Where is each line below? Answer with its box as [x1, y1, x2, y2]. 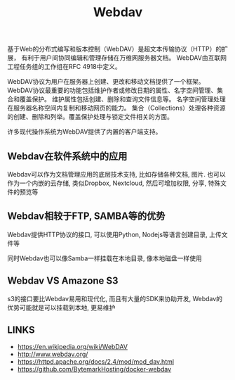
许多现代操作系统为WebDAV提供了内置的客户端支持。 [7, 127, 162, 136]
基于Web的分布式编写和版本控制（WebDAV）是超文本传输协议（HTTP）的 [7, 45, 222, 53]
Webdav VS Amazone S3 [7, 275, 119, 287]
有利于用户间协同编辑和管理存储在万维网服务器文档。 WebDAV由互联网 [20, 53, 227, 62]
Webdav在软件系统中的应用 [7, 150, 128, 162]
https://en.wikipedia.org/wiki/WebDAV [17, 343, 128, 351]
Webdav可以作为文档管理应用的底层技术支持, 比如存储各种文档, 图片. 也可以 [7, 170, 226, 178]
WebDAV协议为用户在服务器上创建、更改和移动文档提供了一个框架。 [7, 77, 205, 86]
